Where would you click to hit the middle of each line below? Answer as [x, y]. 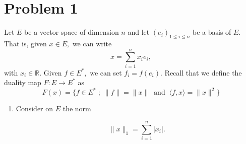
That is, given [25, 43]
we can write [92, 43]
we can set [106, 72]
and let [139, 32]
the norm [77, 109]
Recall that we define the [203, 72]
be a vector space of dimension [72, 32]
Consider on [35, 109]
